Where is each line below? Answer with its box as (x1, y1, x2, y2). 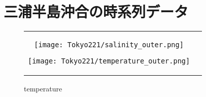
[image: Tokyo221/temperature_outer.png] (28, 57, 190, 66)
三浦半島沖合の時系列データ (4, 1, 189, 22)
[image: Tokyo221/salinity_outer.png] (34, 41, 184, 49)
